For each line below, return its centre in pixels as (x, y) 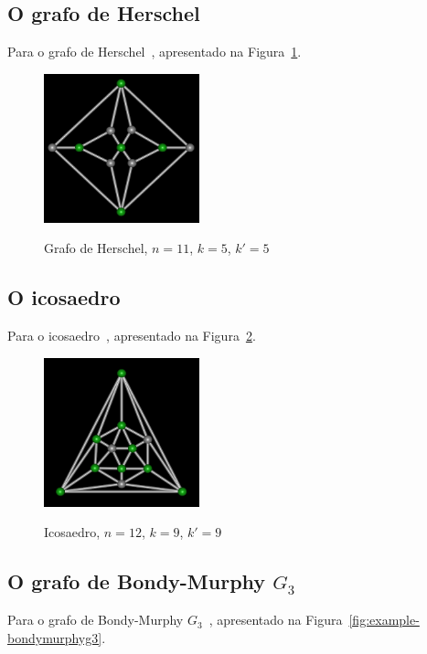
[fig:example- (384, 620)
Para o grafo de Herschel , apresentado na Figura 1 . (155, 52)
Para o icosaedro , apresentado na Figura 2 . (132, 336)
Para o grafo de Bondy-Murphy (96, 620)
